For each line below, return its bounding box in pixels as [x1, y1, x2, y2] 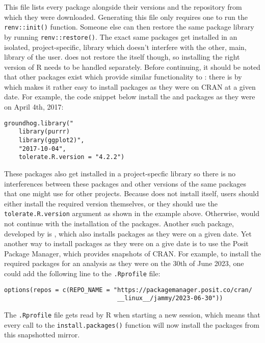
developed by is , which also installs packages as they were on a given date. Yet [4, 228, 252, 239]
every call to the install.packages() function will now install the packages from [4, 319, 259, 330]
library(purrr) [18, 128, 70, 136]
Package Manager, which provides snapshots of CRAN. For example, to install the [4, 248, 261, 258]
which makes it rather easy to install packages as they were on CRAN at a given [4, 81, 256, 92]
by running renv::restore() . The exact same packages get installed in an [4, 31, 237, 42]
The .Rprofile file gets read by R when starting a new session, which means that [4, 309, 260, 320]
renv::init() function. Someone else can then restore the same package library [4, 21, 254, 32]
